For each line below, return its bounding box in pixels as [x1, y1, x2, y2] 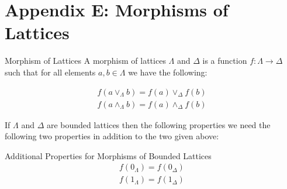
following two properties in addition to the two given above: [5, 130, 219, 142]
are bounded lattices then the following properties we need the [46, 118, 271, 130]
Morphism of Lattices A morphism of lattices [5, 54, 166, 67]
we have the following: [128, 66, 208, 78]
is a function [202, 54, 247, 67]
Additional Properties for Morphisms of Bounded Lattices [5, 149, 212, 161]
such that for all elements [5, 66, 96, 78]
